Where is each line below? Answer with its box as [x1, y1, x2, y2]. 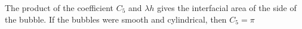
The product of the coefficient [5, 2, 114, 13]
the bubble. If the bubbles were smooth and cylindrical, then [5, 13, 227, 25]
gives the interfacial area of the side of [157, 2, 297, 13]
